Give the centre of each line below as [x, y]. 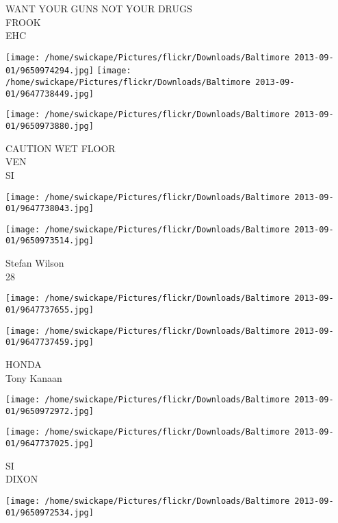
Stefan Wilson [35, 263]
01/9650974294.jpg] [50, 71]
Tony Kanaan [34, 377]
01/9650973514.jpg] [50, 241]
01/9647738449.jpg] [50, 94]
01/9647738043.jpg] [50, 209]
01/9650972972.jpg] [50, 411]
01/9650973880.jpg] [50, 126]
